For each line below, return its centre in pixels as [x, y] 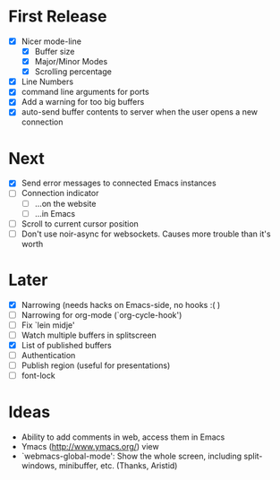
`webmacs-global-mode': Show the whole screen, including [132, 456]
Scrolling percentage [73, 72]
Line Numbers [47, 81]
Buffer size [55, 51]
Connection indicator [60, 193]
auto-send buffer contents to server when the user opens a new [140, 112]
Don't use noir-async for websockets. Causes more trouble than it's [146, 234]
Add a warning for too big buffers [83, 102]
